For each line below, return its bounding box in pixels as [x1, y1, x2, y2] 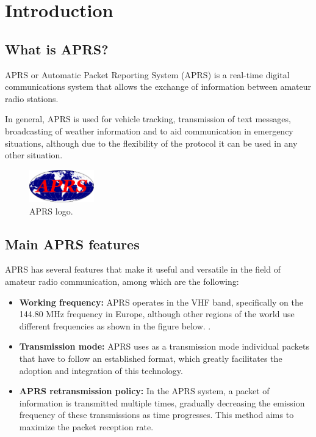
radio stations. [5, 92, 59, 105]
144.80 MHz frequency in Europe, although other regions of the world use [19, 307, 295, 320]
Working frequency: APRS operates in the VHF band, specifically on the [19, 295, 303, 308]
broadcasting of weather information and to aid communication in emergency [5, 124, 293, 137]
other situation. [5, 149, 63, 161]
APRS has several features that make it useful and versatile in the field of [5, 263, 281, 276]
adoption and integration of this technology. [19, 364, 183, 376]
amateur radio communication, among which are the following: [5, 274, 239, 287]
